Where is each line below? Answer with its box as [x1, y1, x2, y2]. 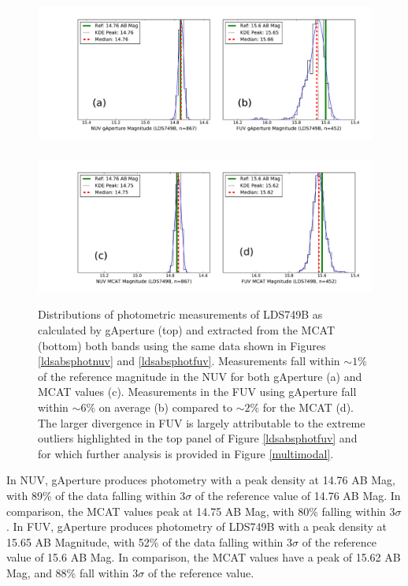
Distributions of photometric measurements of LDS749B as [38, 306, 323, 323]
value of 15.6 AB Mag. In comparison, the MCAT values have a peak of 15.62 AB [6, 549, 401, 565]
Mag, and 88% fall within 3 [6, 564, 139, 580]
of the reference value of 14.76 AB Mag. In [195, 487, 401, 503]
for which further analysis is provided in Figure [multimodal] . [38, 445, 334, 461]
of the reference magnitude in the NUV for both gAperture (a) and [38, 368, 362, 384]
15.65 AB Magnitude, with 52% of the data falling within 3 [6, 533, 293, 550]
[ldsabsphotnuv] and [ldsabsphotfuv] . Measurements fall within [38, 353, 340, 369]
